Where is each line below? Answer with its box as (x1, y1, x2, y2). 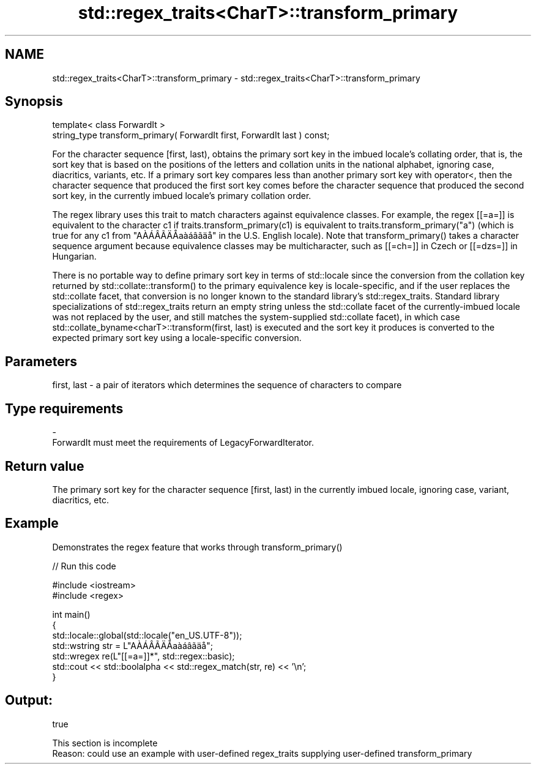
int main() (52, 609, 91, 620)
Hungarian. (52, 251, 97, 262)
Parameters (5, 353, 77, 369)
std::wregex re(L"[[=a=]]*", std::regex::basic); (52, 650, 235, 661)
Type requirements (5, 400, 124, 416)
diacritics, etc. (52, 494, 109, 505)
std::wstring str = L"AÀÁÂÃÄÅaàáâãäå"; (52, 640, 213, 651)
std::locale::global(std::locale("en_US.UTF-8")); (52, 629, 242, 640)
